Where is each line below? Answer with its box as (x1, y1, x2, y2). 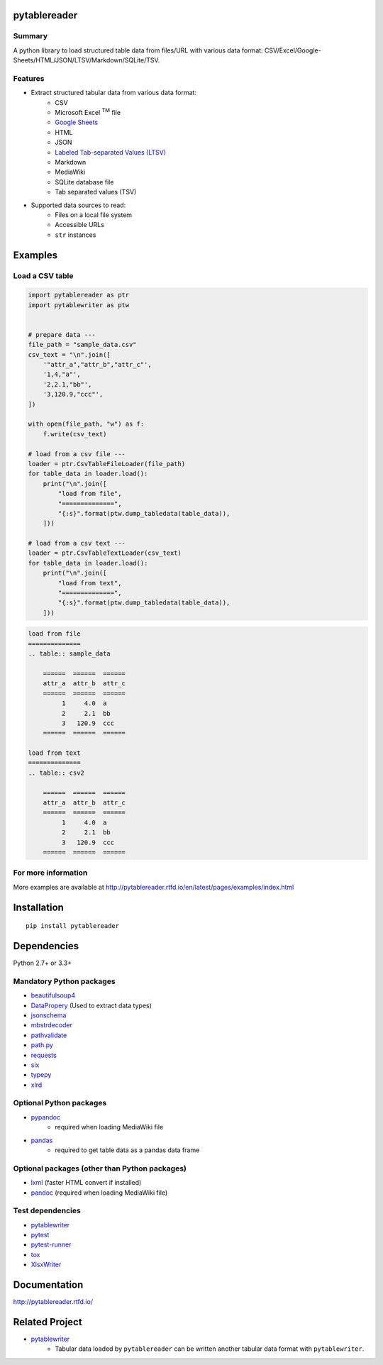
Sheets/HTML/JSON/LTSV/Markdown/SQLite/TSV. (13, 56, 160, 65)
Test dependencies (13, 1206, 81, 1216)
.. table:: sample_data (28, 650, 111, 658)
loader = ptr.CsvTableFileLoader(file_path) (28, 460, 186, 468)
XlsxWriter (30, 1260, 62, 1269)
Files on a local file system (55, 210, 133, 219)
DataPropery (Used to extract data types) (30, 1001, 152, 1010)
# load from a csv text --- (28, 539, 126, 548)
